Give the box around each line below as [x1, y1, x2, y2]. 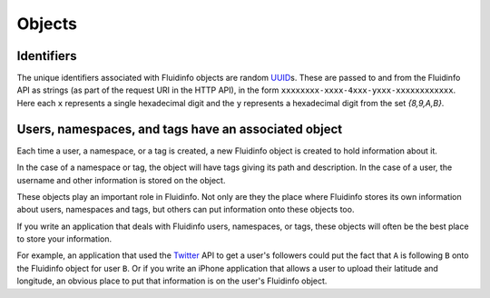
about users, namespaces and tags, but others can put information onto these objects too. [16, 204, 355, 215]
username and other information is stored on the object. [16, 174, 226, 185]
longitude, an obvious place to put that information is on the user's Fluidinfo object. [16, 275, 328, 286]
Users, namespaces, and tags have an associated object [16, 121, 343, 136]
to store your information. [16, 233, 113, 244]
